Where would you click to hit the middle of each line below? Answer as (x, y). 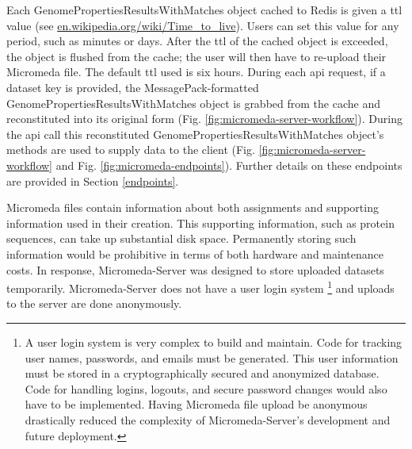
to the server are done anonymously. (94, 303)
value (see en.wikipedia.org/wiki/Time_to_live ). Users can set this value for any (203, 25)
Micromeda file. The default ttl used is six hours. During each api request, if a (196, 72)
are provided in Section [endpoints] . (93, 180)
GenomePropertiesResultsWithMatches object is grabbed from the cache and (193, 103)
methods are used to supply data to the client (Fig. (131, 150)
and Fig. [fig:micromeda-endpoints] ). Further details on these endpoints (229, 165)
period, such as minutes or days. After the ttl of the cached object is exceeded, (197, 41)
